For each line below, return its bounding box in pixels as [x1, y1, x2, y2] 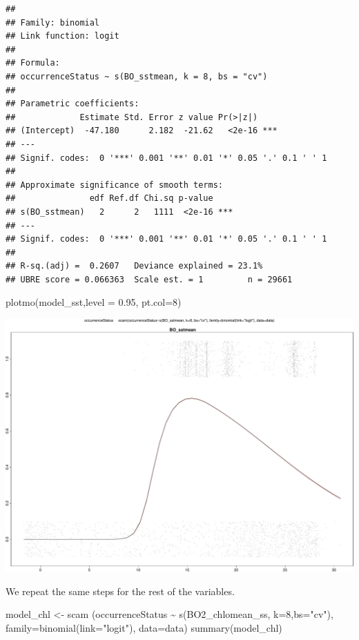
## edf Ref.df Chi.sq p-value [6, 193, 213, 204]
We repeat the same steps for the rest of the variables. [6, 583, 235, 598]
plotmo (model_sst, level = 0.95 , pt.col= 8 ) [6, 295, 182, 309]
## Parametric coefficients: [6, 99, 139, 109]
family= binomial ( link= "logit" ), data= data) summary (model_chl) [6, 621, 282, 635]
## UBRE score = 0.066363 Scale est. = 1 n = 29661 [6, 274, 293, 284]
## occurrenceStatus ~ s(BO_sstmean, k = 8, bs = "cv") [6, 71, 268, 81]
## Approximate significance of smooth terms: [6, 180, 223, 190]
